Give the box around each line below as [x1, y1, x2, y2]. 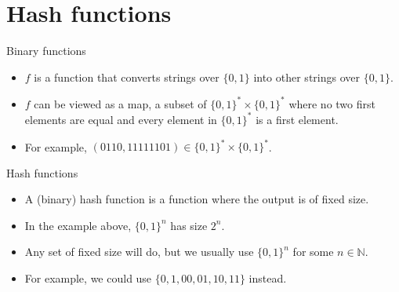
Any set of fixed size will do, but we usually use [24, 243, 254, 260]
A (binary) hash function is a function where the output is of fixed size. [24, 191, 369, 207]
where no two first [288, 95, 375, 111]
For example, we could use [24, 269, 152, 286]
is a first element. [256, 111, 339, 127]
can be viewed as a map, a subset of [34, 95, 207, 111]
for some [292, 243, 334, 260]
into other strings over [253, 68, 360, 85]
